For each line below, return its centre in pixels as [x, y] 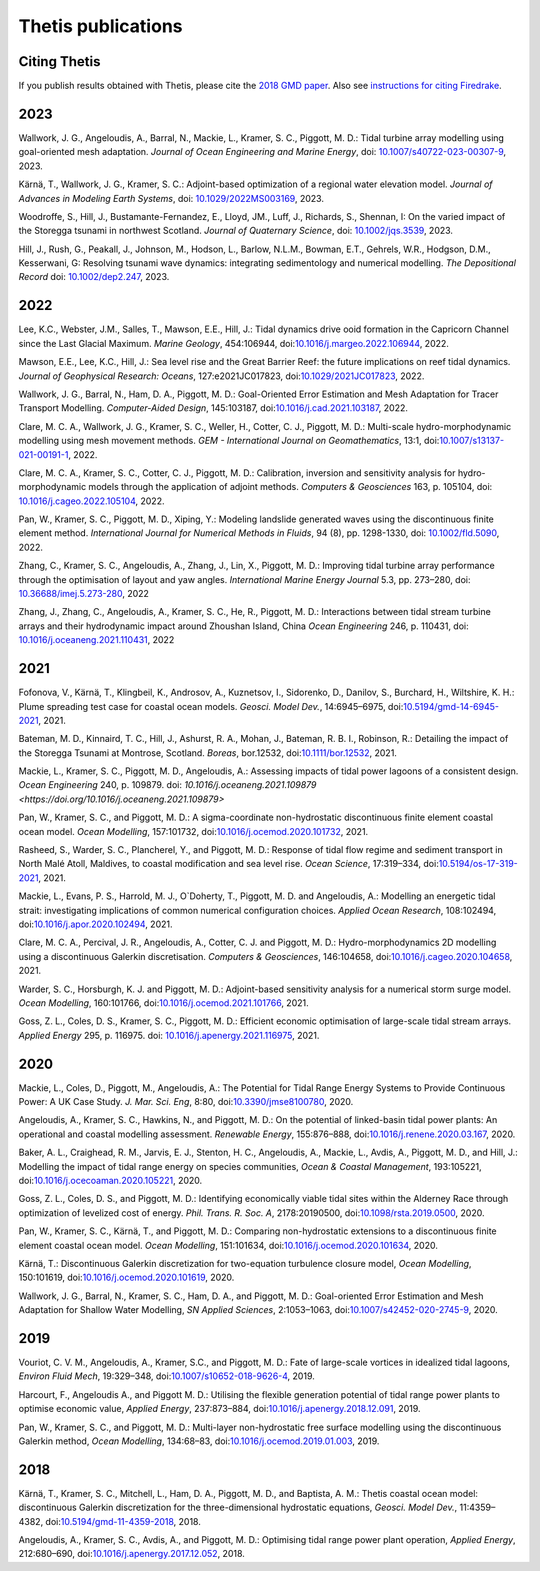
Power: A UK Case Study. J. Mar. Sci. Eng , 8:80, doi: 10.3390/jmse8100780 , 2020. [186, 1101]
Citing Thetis [59, 61]
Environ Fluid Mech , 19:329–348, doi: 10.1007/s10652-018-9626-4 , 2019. [166, 1376]
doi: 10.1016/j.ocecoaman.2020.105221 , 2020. [110, 1180]
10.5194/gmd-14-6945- [451, 706]
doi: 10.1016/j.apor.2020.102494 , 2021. [95, 924]
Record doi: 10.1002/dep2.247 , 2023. [94, 277]
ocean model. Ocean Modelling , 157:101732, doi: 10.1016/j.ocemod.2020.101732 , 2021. [193, 831]
